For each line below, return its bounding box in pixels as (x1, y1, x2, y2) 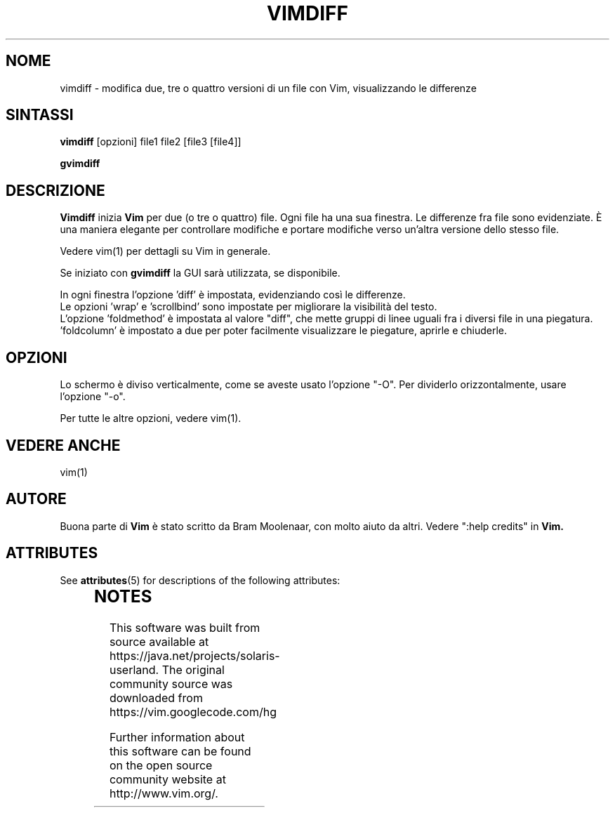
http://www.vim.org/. (109, 786, 218, 800)
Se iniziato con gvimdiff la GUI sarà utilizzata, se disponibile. (60, 267, 340, 279)
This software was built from (109, 620, 260, 635)
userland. (109, 662, 159, 677)
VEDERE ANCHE (6, 436, 121, 454)
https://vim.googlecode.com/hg (109, 704, 277, 719)
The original (161, 662, 225, 677)
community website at (109, 772, 226, 786)
